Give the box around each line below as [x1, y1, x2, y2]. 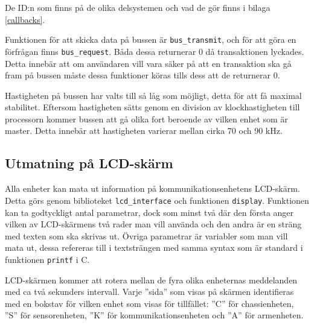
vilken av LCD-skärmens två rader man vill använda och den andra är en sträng [5, 218, 302, 230]
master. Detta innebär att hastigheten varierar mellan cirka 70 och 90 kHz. [5, 124, 283, 137]
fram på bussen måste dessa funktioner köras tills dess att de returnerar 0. [5, 69, 280, 81]
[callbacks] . [5, 13, 45, 25]
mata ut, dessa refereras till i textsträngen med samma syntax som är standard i [5, 241, 303, 254]
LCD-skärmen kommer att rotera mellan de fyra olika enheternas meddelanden [5, 273, 298, 286]
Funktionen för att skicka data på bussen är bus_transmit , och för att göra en [5, 33, 296, 46]
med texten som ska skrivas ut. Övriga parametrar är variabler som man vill [5, 229, 288, 242]
